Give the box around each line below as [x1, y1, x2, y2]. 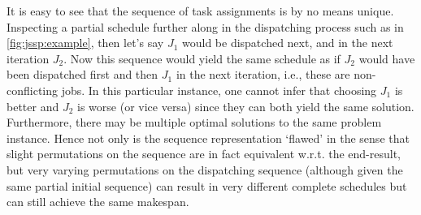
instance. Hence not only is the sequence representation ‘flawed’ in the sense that [7, 129, 410, 146]
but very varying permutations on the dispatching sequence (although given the [7, 161, 403, 178]
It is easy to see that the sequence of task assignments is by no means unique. [7, 2, 394, 19]
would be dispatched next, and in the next [182, 34, 393, 51]
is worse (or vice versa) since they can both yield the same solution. [77, 97, 414, 114]
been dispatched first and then [7, 66, 158, 83]
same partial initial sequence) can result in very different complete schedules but [7, 177, 407, 194]
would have [358, 49, 415, 67]
